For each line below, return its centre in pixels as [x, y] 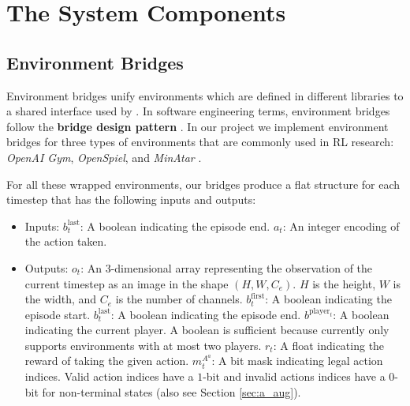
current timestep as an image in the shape [127, 283]
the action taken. [66, 241]
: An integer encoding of [341, 226]
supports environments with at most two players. [143, 345]
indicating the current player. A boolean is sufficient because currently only [207, 330]
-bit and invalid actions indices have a [294, 376]
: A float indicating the [329, 345]
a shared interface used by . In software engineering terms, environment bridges [198, 111]
